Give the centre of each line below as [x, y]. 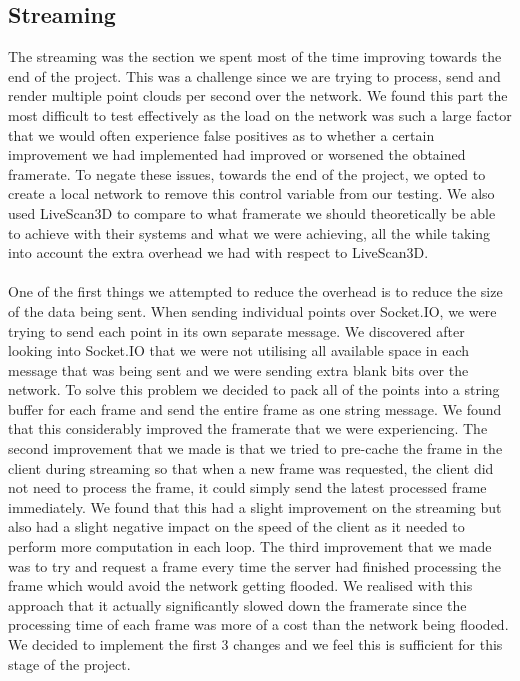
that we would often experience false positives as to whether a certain [221, 134]
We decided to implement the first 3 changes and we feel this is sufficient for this [255, 644]
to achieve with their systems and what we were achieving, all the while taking [249, 232]
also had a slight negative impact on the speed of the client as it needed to [236, 526]
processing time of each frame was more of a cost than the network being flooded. [258, 624]
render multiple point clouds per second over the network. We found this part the [258, 95]
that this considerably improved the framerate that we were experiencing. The [248, 428]
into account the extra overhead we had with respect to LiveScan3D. [218, 252]
